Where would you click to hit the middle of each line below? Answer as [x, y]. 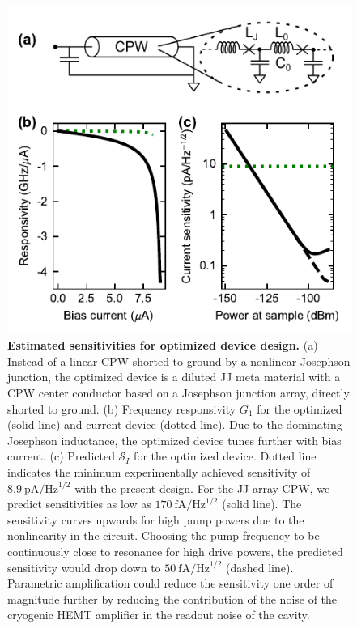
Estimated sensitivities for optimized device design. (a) [163, 345]
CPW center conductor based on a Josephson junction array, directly [178, 393]
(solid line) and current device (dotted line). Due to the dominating [175, 424]
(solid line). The [262, 504]
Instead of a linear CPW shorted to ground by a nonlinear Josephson [179, 361]
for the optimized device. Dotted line [225, 456]
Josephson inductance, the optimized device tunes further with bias [174, 440]
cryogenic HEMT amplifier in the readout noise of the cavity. [159, 615]
